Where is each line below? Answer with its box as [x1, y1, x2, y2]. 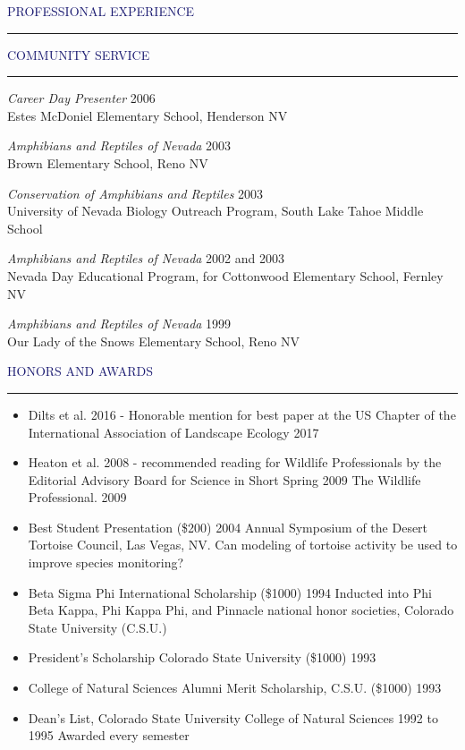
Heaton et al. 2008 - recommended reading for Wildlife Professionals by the [28, 453, 442, 472]
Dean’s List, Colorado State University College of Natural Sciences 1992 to [28, 708, 438, 727]
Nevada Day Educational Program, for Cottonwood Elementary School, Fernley [7, 266, 444, 285]
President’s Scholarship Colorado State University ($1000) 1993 [28, 648, 376, 667]
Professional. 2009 [28, 488, 127, 507]
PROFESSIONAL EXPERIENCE [7, 2, 195, 20]
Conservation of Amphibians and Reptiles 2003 [7, 183, 264, 202]
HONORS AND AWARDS [7, 362, 153, 380]
